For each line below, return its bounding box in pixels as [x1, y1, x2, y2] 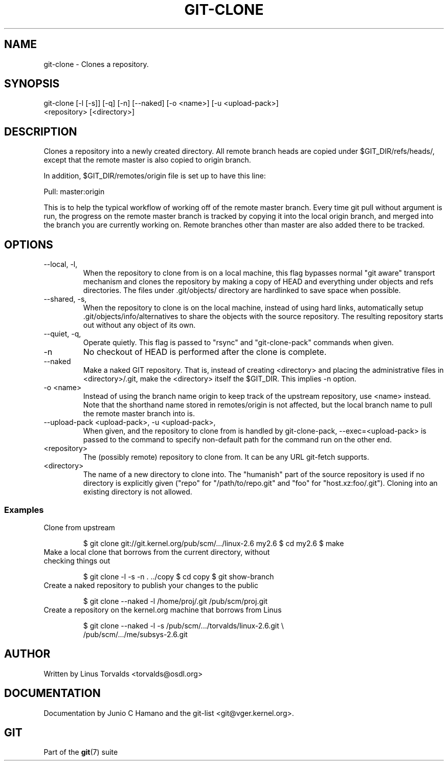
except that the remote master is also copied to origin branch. [43, 155, 251, 165]
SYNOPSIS [4, 77, 60, 91]
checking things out [43, 556, 110, 565]
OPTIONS [4, 238, 53, 251]
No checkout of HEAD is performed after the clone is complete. [83, 347, 327, 357]
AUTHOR [4, 647, 51, 661]
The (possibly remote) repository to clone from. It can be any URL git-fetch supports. [83, 453, 369, 462]
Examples [4, 504, 44, 515]
